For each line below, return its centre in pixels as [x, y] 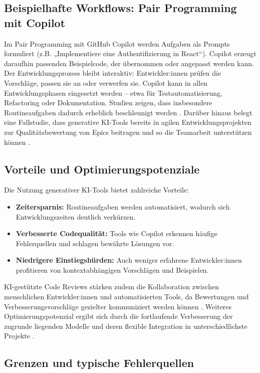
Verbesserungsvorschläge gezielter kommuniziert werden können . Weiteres [118, 306]
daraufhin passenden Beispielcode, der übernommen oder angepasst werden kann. [129, 63]
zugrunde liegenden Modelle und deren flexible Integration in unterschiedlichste [126, 326]
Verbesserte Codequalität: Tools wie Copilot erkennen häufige [117, 233]
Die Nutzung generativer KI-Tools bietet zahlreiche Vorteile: [97, 190]
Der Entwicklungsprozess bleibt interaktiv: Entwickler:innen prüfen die [113, 73]
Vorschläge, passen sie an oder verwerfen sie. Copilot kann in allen [106, 82]
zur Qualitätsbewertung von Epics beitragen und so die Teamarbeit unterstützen [128, 132]
